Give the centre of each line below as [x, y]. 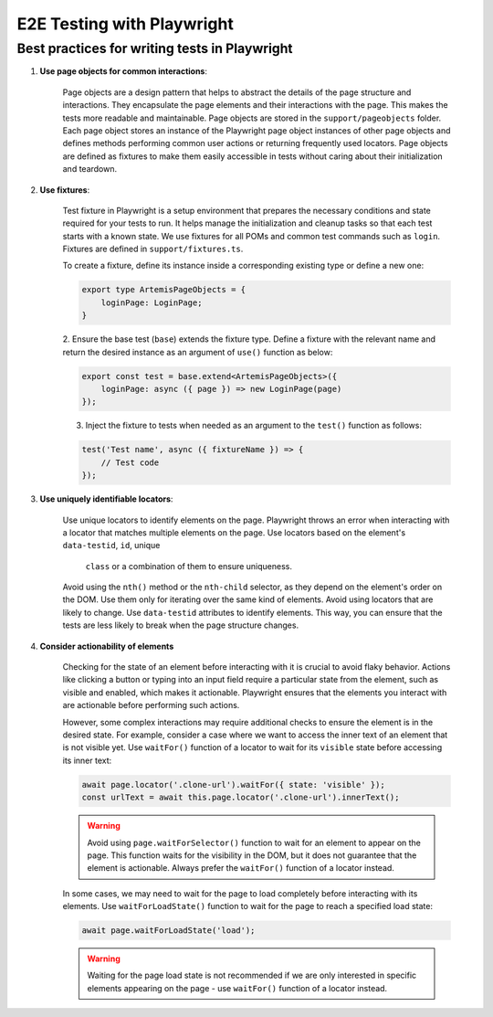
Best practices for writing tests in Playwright [155, 48]
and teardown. [90, 169]
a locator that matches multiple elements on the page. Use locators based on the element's [234, 532]
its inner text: [87, 760]
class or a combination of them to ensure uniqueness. [189, 566]
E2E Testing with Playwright [126, 24]
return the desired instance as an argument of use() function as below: [198, 352]
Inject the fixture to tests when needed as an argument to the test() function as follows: [253, 426]
